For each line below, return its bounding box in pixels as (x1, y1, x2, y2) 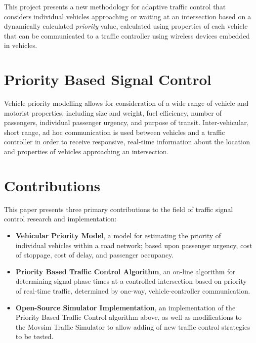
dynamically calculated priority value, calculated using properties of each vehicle (4, 21, 248, 31)
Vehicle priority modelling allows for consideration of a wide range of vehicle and (4, 98, 249, 108)
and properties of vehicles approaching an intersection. (4, 146, 169, 157)
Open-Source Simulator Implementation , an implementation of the (15, 302, 236, 312)
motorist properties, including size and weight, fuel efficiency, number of (4, 107, 222, 118)
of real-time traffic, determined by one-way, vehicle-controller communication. (15, 285, 251, 296)
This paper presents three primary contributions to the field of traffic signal (4, 204, 233, 214)
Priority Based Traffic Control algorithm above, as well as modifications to (15, 312, 242, 322)
